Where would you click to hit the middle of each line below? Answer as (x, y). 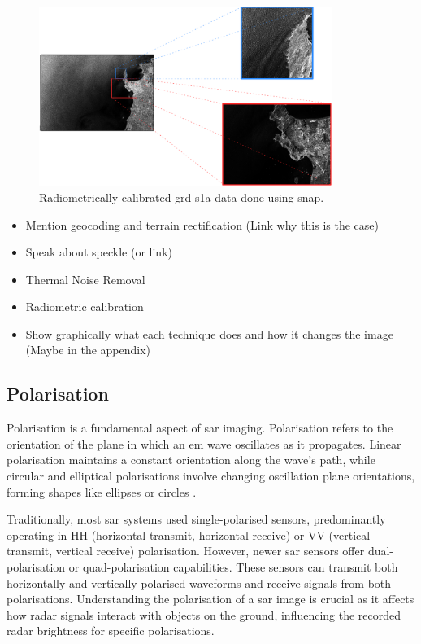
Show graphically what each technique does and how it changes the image (209, 333)
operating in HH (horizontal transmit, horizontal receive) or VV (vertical (189, 534)
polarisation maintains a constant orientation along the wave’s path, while (191, 460)
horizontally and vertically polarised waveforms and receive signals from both (199, 583)
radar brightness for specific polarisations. (111, 631)
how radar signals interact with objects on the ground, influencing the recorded (204, 614)
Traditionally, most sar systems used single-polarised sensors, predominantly (196, 519)
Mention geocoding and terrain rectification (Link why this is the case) (202, 224)
